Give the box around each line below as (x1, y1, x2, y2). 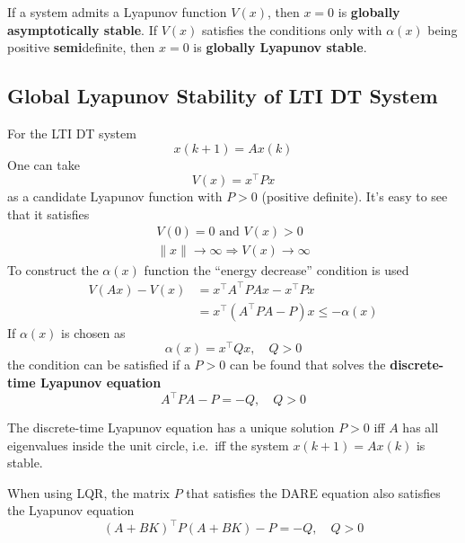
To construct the (7, 260, 99, 279)
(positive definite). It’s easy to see (261, 187, 448, 206)
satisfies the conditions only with (201, 20, 382, 39)
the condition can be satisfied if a (7, 355, 190, 374)
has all (402, 418, 439, 437)
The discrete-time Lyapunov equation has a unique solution (7, 418, 335, 437)
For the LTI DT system (7, 123, 136, 142)
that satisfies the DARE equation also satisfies (186, 483, 441, 502)
